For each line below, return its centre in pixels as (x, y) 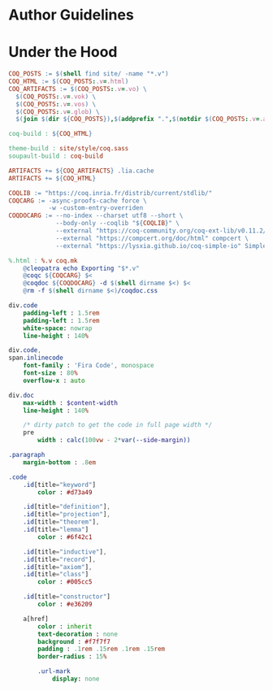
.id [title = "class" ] (56, 575)
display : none (76, 679)
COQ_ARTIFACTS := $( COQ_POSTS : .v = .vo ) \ (78, 89)
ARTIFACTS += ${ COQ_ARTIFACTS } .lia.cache (81, 171)
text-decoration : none (78, 634)
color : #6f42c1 (65, 537)
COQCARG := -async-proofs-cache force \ (78, 201)
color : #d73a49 (65, 492)
